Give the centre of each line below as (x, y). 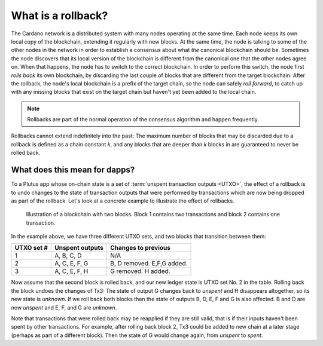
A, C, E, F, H (71, 271)
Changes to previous (140, 248)
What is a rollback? (60, 16)
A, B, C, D (68, 256)
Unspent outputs (79, 248)
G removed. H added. (140, 271)
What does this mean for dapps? (73, 170)
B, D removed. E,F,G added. (149, 264)
